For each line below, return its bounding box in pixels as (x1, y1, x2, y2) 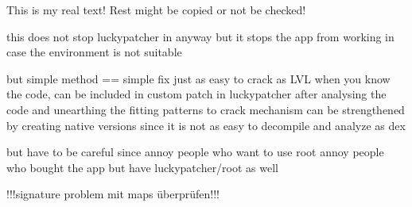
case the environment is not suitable (6, 44, 182, 60)
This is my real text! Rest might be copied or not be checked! (6, 2, 306, 17)
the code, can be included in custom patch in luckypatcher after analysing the (6, 86, 387, 102)
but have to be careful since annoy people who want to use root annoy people (6, 144, 384, 160)
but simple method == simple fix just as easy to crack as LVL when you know (6, 70, 391, 86)
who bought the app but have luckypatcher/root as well (6, 159, 279, 175)
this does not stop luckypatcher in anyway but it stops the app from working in (6, 28, 395, 44)
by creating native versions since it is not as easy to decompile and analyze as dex (6, 117, 406, 133)
